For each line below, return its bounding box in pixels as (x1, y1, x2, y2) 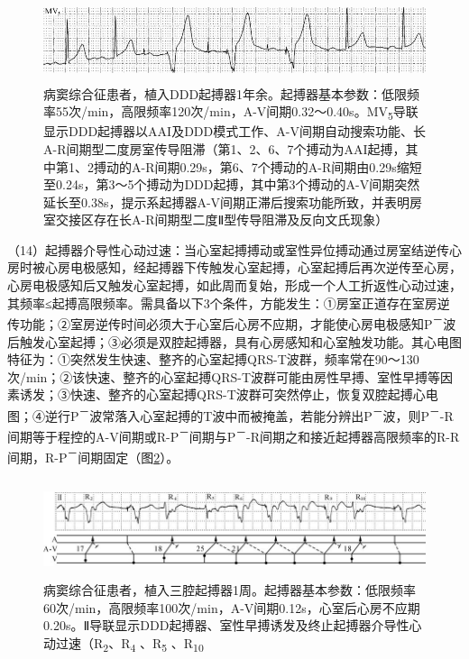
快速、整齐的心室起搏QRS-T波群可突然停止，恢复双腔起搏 (69, 385, 413, 404)
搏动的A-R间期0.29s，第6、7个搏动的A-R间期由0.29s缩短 (93, 157, 422, 176)
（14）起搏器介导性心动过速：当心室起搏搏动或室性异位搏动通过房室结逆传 (7, 240, 449, 259)
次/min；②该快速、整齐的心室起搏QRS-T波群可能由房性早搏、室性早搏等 (7, 367, 441, 386)
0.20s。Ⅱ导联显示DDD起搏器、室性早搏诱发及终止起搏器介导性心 (43, 616, 422, 635)
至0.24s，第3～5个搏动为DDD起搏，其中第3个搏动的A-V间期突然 (43, 175, 420, 194)
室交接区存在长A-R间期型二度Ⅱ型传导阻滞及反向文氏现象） (43, 210, 389, 229)
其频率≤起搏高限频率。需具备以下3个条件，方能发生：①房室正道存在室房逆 (7, 293, 450, 312)
